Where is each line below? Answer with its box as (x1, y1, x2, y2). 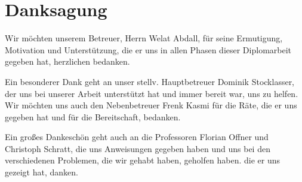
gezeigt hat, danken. (5, 166, 78, 178)
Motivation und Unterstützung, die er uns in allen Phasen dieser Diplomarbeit (5, 43, 292, 56)
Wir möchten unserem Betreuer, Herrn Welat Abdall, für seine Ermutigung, (5, 32, 283, 44)
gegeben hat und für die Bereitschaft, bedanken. (5, 110, 181, 123)
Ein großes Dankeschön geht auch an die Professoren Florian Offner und (5, 131, 269, 143)
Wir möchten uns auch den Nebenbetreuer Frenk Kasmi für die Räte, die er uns (5, 99, 297, 111)
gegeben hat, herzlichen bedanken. (5, 55, 130, 68)
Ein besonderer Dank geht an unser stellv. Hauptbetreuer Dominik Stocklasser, (5, 75, 295, 87)
